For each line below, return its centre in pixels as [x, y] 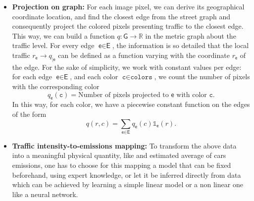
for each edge [32, 76]
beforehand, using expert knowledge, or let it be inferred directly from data [127, 175]
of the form [29, 114]
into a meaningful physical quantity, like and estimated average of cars [119, 155]
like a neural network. [45, 194]
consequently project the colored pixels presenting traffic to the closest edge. [128, 26]
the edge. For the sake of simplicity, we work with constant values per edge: [127, 67]
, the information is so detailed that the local [180, 45]
